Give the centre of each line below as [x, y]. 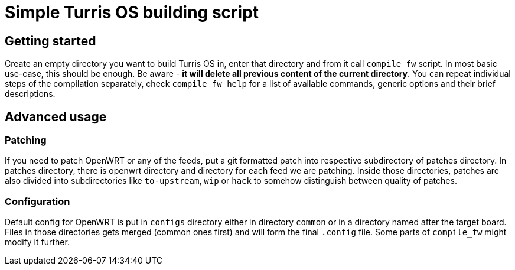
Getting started [50, 41]
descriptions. [30, 94]
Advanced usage [56, 116]
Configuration [38, 201]
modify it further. [37, 242]
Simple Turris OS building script [132, 12]
